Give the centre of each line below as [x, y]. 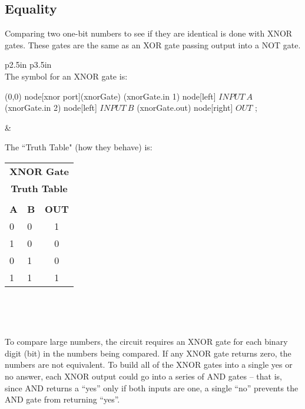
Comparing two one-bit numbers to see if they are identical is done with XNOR [149, 33]
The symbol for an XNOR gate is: [66, 76]
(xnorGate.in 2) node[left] [51, 108]
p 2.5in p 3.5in [28, 65]
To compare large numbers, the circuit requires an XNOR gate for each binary [146, 342]
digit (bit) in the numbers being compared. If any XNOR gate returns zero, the [148, 353]
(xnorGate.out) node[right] [185, 108]
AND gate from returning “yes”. [62, 399]
